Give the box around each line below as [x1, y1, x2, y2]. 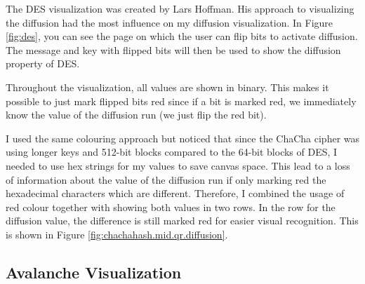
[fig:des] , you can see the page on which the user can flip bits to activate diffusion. [6, 29, 358, 43]
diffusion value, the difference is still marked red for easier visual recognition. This [6, 213, 359, 228]
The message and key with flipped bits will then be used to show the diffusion [6, 42, 341, 57]
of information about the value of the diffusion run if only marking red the [6, 172, 326, 187]
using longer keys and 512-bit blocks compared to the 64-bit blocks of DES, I [6, 144, 338, 159]
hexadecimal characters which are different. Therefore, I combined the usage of [6, 186, 345, 201]
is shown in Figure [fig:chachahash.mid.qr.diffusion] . [6, 226, 228, 241]
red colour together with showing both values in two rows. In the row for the [6, 199, 336, 214]
